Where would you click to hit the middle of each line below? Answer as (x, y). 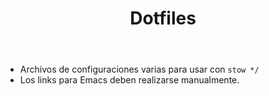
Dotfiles (163, 18)
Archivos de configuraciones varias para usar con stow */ (139, 69)
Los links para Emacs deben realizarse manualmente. (129, 80)
